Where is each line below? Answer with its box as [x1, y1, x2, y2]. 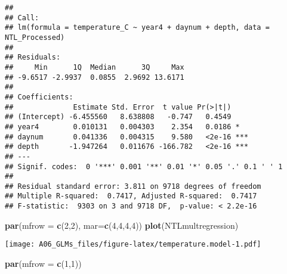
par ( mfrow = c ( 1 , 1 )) [5, 257, 82, 270]
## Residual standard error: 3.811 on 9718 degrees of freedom [5, 182, 261, 191]
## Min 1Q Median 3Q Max [5, 63, 184, 71]
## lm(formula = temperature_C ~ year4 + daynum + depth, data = [5, 23, 270, 32]
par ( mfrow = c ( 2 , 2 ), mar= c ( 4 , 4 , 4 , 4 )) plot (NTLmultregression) [5, 219, 239, 231]
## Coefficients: [5, 92, 73, 101]
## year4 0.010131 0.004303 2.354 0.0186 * [5, 122, 240, 131]
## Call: [5, 13, 39, 22]
